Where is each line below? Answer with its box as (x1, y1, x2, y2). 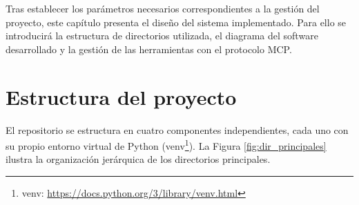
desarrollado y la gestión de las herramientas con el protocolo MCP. (6, 41, 292, 56)
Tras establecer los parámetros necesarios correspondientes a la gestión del (6, 1, 320, 15)
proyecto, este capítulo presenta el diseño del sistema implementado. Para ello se (6, 14, 347, 29)
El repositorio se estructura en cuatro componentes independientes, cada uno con (6, 122, 349, 137)
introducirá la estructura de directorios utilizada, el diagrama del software (6, 28, 318, 43)
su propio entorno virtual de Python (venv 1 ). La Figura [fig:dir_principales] (6, 137, 327, 153)
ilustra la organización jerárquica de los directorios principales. (6, 152, 271, 166)
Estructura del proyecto (6, 82, 237, 110)
